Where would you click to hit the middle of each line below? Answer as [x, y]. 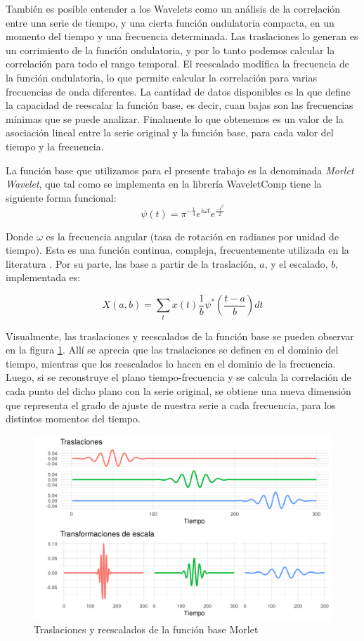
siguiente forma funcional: [61, 197]
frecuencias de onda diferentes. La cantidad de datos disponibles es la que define [178, 91]
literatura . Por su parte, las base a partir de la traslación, [131, 263]
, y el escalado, [296, 263]
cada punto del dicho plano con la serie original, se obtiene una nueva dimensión [178, 391]
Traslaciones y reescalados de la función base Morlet [146, 629]
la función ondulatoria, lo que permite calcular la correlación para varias [161, 77]
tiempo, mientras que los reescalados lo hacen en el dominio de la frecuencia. [171, 363]
